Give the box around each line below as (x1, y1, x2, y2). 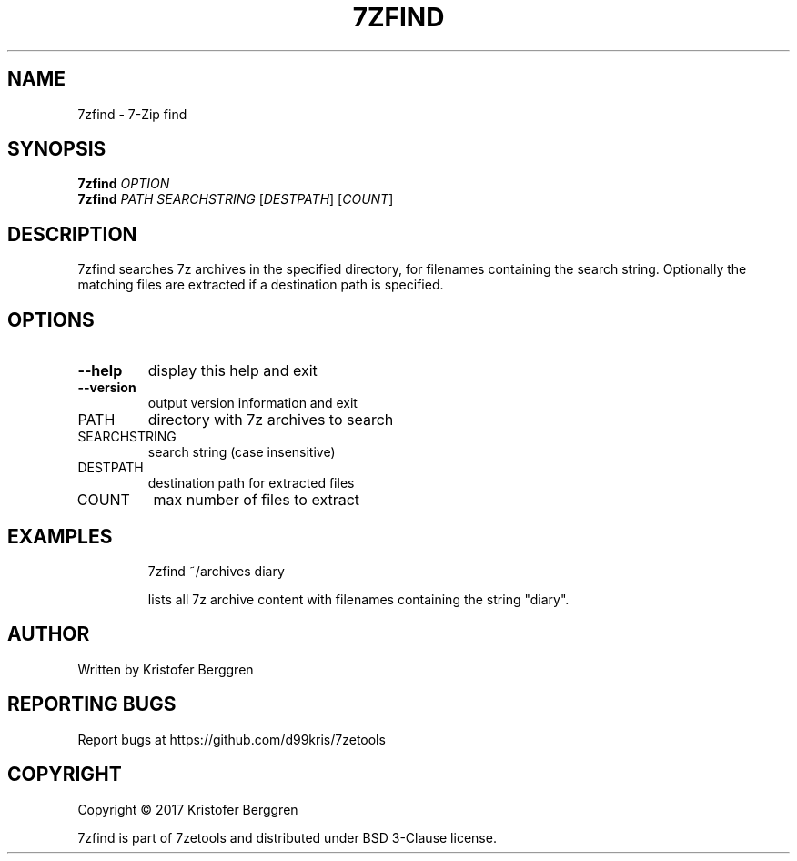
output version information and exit (147, 395, 358, 411)
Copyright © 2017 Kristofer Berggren (77, 801, 298, 817)
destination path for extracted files (147, 475, 355, 491)
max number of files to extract (153, 491, 360, 510)
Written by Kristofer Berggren (77, 661, 254, 677)
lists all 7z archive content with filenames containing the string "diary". (147, 591, 570, 607)
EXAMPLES (7, 524, 113, 548)
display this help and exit (147, 361, 318, 380)
